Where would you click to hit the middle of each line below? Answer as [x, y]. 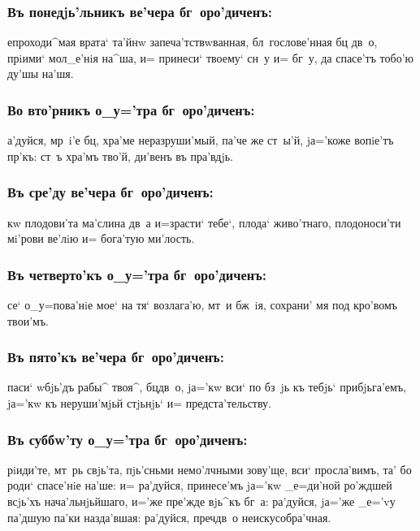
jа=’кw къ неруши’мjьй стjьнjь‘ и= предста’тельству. [139, 403]
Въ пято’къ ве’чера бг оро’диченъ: [116, 357]
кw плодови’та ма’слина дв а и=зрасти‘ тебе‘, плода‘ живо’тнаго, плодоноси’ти [204, 222]
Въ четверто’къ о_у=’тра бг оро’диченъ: [137, 274]
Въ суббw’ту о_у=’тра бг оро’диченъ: [128, 439]
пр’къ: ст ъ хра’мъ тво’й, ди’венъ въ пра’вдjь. [120, 155]
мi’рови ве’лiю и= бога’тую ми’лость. [101, 238]
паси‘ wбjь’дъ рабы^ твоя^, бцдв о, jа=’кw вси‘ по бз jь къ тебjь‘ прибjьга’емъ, [207, 387]
